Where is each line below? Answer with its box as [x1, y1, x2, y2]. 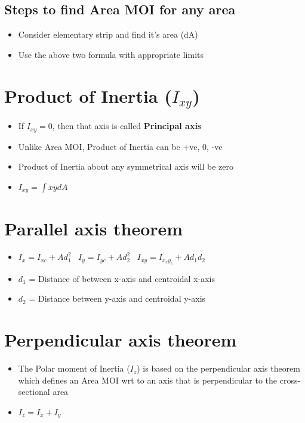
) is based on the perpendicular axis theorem [137, 362, 300, 375]
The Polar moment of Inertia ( [18, 362, 130, 375]
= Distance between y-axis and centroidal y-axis [29, 292, 206, 305]
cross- [279, 373, 301, 386]
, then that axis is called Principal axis [52, 119, 202, 132]
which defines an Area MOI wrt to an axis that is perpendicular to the [18, 373, 278, 386]
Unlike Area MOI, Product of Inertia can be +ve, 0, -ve [18, 140, 223, 152]
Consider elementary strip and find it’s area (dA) [18, 28, 198, 41]
